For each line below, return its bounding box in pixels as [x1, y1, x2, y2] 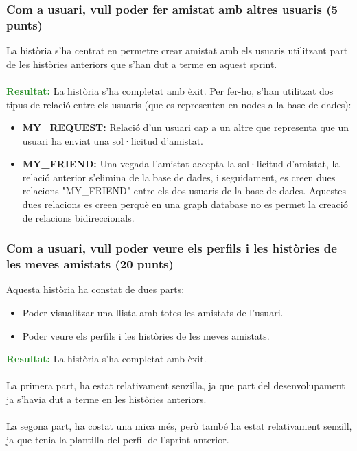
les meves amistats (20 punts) [6, 255, 174, 273]
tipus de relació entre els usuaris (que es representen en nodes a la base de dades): [6, 97, 352, 111]
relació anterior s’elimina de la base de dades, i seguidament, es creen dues [22, 170, 336, 184]
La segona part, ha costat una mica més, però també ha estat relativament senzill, [6, 419, 352, 433]
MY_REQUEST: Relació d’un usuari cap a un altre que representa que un [22, 120, 349, 135]
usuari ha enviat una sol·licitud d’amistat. [22, 133, 203, 148]
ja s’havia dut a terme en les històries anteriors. [6, 391, 207, 406]
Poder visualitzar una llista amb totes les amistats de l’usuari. [22, 305, 284, 319]
